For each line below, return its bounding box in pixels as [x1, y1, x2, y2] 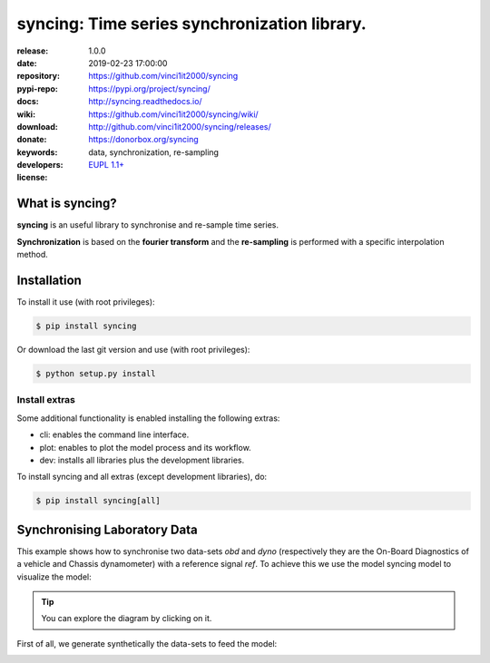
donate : [16, 134, 47, 145]
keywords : [16, 146, 58, 158]
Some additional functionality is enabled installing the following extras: [16, 413, 280, 424]
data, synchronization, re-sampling [88, 146, 220, 158]
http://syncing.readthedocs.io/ [88, 96, 203, 107]
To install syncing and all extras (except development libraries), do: [16, 472, 268, 483]
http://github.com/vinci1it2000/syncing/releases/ [88, 121, 271, 132]
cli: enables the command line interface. [39, 429, 190, 440]
